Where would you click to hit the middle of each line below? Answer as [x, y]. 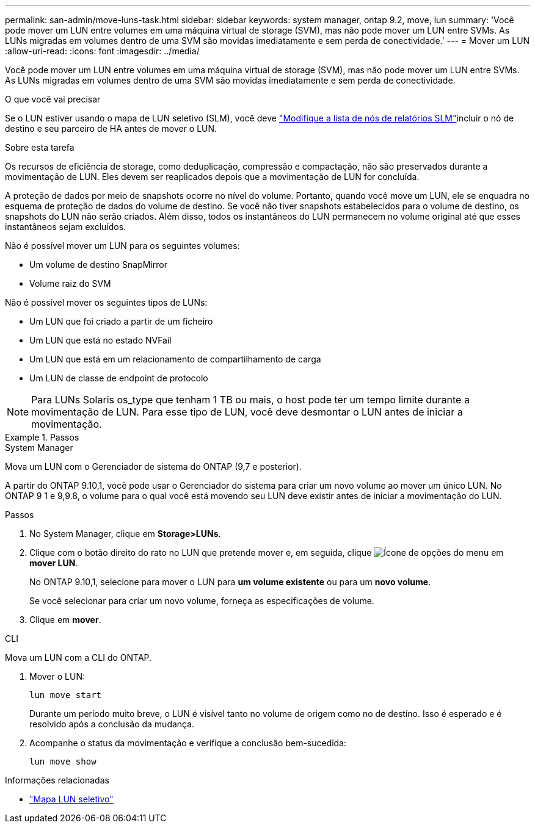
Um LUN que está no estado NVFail [100, 340]
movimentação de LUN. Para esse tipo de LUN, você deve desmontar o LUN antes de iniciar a [247, 412]
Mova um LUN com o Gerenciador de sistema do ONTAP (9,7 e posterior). [153, 466]
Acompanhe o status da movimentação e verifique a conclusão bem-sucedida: [188, 743]
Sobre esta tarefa [40, 147]
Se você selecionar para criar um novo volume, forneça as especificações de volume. [202, 601]
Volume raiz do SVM [70, 283]
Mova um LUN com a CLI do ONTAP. [78, 657]
